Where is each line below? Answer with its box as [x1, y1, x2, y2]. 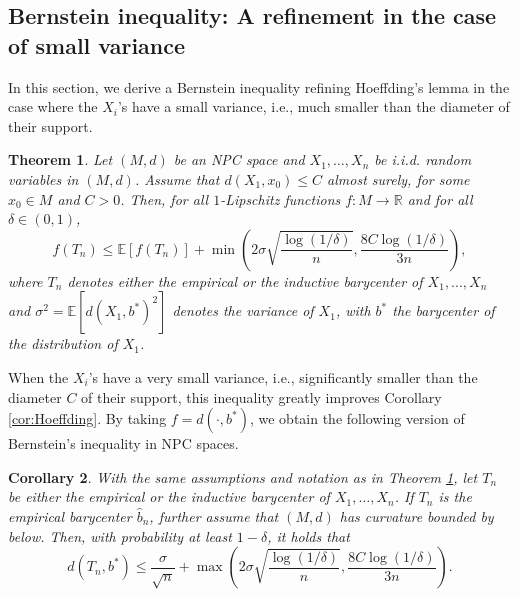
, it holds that [267, 525, 350, 546]
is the [438, 486, 472, 507]
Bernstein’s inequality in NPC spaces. [8, 433, 239, 454]
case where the [8, 96, 98, 117]
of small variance [8, 29, 186, 60]
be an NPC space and [173, 149, 305, 170]
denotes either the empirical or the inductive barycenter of [67, 270, 423, 291]
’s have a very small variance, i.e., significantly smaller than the [88, 366, 478, 387]
